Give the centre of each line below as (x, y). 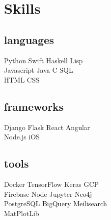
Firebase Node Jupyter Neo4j (48, 194)
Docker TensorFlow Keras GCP (52, 184)
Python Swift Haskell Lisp (43, 60)
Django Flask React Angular (47, 127)
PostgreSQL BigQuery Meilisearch (55, 203)
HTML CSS (22, 79)
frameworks (34, 106)
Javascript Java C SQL (39, 70)
